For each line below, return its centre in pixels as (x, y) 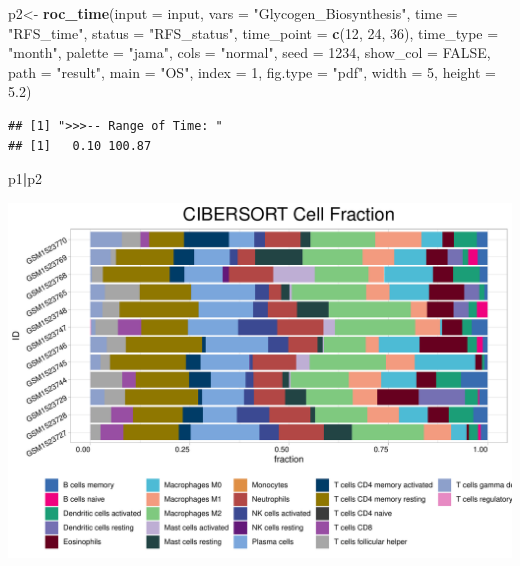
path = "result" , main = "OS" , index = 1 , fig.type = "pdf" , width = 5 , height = (252, 71)
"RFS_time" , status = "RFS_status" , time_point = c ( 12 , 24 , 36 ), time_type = (253, 32)
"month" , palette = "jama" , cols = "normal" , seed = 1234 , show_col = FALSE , (249, 52)
